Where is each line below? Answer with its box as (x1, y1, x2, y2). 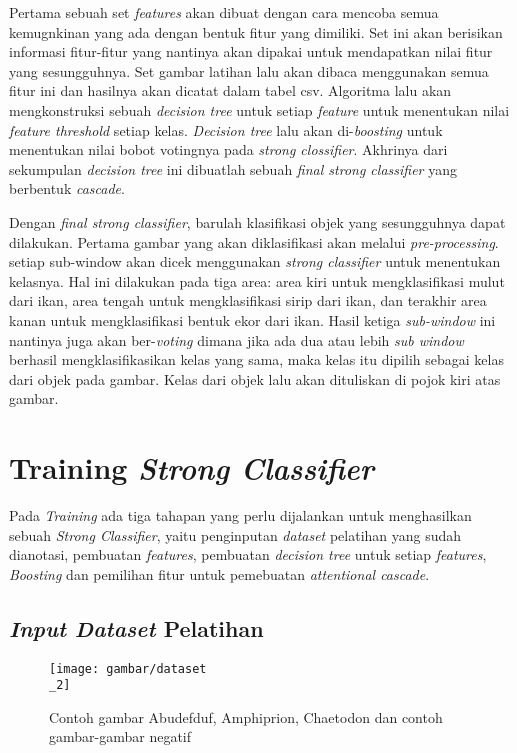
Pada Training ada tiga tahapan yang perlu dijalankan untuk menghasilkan (9, 505, 472, 525)
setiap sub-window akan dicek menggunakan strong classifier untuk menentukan (9, 251, 501, 272)
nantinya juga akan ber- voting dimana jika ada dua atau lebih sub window (9, 329, 464, 350)
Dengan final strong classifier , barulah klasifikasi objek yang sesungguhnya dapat (9, 211, 506, 232)
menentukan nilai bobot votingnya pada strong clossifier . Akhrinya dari (9, 139, 448, 160)
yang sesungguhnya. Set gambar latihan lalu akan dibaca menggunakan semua (9, 60, 489, 81)
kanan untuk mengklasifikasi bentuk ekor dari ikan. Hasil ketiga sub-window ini (9, 309, 496, 330)
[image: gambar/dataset (49, 661, 207, 676)
